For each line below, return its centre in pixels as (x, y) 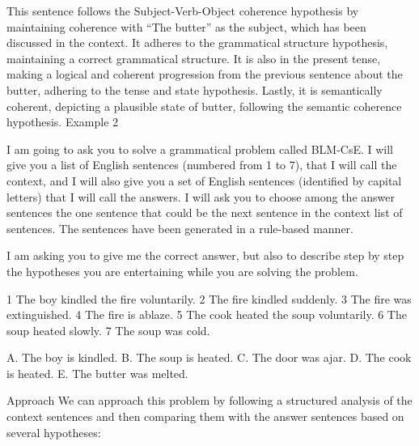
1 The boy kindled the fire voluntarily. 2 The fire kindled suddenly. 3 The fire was (209, 298)
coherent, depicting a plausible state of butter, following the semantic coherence (204, 106)
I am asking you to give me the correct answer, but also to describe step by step (205, 255)
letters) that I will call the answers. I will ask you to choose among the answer (201, 196)
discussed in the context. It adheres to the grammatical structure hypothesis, (197, 42)
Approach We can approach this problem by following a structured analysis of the (209, 400)
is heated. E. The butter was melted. (97, 373)
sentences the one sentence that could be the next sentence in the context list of (205, 212)
